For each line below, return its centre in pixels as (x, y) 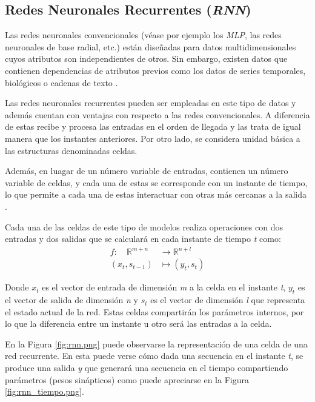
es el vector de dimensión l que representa (228, 300)
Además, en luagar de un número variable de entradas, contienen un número (147, 171)
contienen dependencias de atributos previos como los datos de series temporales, (155, 70)
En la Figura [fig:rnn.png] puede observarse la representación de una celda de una (156, 343)
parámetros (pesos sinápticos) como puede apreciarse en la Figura (127, 379)
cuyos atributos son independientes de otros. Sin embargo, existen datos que (146, 59)
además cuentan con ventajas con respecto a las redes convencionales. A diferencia (157, 114)
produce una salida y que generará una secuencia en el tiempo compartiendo (147, 368)
